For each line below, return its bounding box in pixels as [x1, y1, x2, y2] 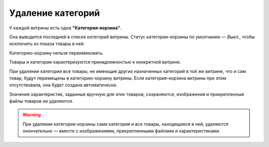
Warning [22, 112, 41, 118]
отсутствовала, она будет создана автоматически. [9, 82, 118, 88]
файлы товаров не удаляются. [9, 98, 74, 104]
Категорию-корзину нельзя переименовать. [9, 50, 104, 56]
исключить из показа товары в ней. [9, 41, 85, 47]
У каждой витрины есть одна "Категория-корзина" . [9, 25, 122, 31]
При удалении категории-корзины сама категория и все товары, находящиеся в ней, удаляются [22, 121, 229, 127]
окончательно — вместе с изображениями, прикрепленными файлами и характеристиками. [22, 128, 221, 134]
